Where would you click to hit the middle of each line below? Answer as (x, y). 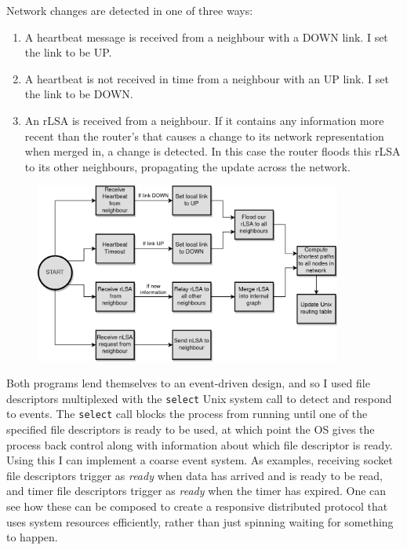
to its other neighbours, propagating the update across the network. (187, 166)
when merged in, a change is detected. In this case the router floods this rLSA (213, 151)
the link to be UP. (68, 52)
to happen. (32, 537)
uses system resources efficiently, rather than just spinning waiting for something (200, 521)
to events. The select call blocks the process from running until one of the (187, 414)
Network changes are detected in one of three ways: (130, 10)
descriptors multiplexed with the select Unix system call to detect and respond (199, 398)
